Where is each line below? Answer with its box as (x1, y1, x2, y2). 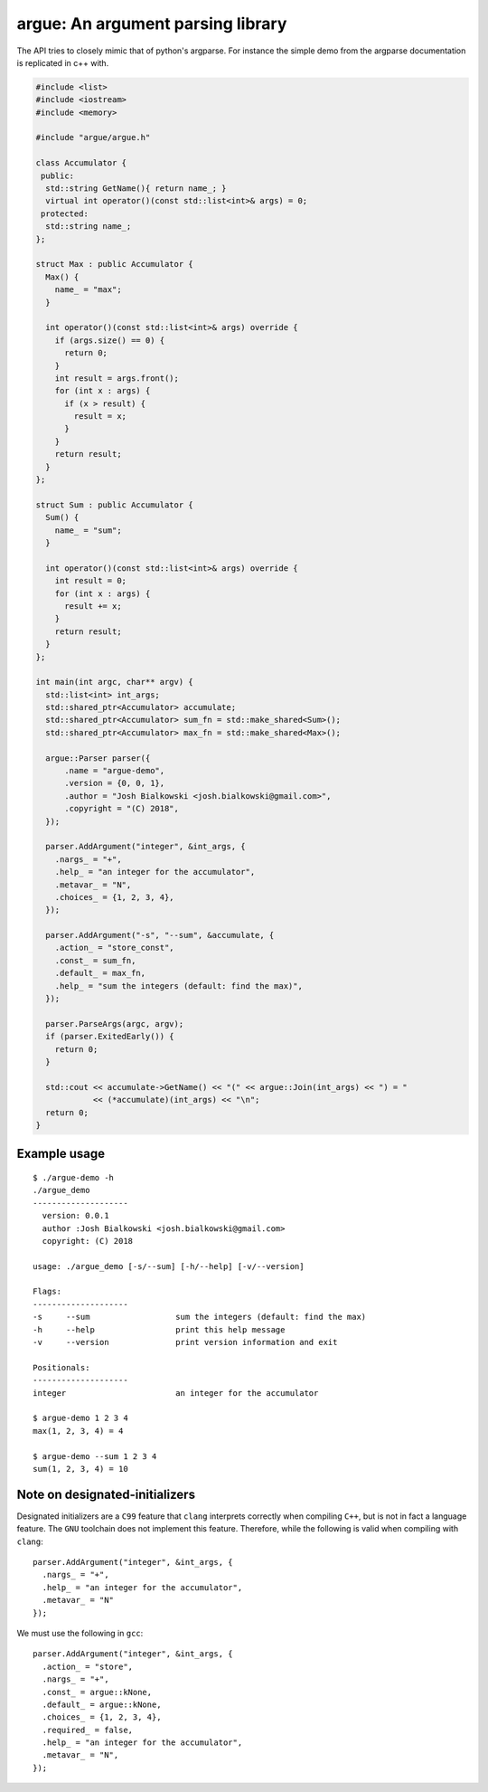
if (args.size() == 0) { (54, 335, 165, 346)
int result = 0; (54, 575, 127, 586)
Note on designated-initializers (16, 1486, 196, 1502)
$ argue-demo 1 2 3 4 (33, 1413, 128, 1424)
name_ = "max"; (54, 285, 122, 295)
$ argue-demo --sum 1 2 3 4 (33, 1451, 157, 1461)
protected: (41, 208, 89, 219)
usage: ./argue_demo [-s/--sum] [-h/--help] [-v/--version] (33, 1261, 305, 1271)
